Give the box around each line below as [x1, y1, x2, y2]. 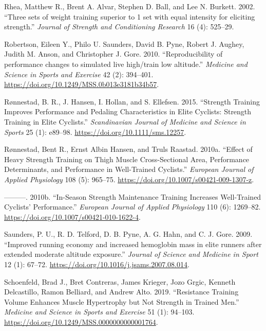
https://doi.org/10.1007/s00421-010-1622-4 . [4, 211, 141, 222]
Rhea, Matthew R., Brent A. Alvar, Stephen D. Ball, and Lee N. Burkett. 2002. [4, 1, 255, 11]
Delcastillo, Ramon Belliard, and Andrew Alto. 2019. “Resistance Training [4, 286, 239, 297]
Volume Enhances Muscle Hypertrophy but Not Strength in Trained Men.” [4, 296, 239, 307]
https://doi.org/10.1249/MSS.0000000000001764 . [4, 317, 158, 327]
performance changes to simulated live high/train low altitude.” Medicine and [4, 58, 248, 69]
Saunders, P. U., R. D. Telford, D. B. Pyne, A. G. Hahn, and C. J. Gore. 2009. [4, 229, 253, 239]
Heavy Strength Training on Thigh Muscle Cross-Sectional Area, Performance [4, 153, 250, 164]
